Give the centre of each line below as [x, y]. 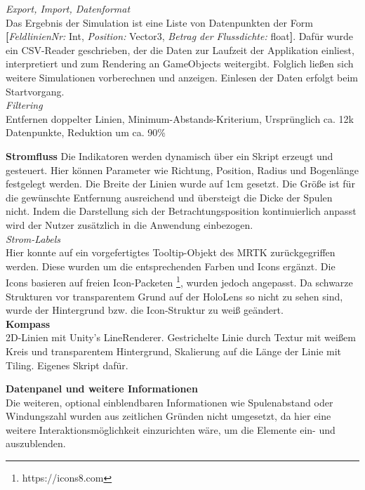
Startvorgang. [35, 91]
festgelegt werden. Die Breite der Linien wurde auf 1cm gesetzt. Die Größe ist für [180, 184]
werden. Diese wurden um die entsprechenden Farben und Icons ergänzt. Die [171, 266]
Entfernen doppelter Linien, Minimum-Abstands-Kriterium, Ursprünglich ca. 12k [180, 118]
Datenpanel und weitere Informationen [102, 389]
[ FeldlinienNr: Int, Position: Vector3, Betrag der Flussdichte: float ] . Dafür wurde [179, 36]
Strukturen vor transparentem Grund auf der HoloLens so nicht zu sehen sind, [174, 296]
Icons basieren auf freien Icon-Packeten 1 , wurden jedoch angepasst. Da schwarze [179, 281]
